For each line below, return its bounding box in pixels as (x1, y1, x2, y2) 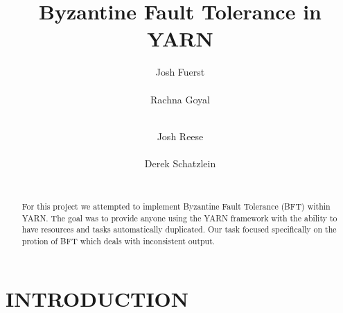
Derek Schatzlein (144, 155, 216, 170)
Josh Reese (157, 128, 204, 143)
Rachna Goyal (150, 92, 210, 106)
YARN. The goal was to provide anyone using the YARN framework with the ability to (21, 212, 337, 223)
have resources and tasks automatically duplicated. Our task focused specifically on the (21, 223, 337, 235)
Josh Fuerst (155, 65, 205, 79)
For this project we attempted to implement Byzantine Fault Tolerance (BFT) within (21, 200, 331, 212)
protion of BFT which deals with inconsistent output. (21, 235, 216, 246)
